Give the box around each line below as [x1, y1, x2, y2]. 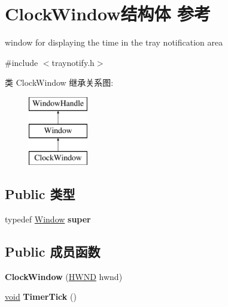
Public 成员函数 [5, 242, 101, 261]
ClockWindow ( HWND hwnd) [5, 270, 123, 282]
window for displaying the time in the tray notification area [5, 36, 223, 49]
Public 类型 [5, 185, 75, 203]
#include [5, 56, 38, 68]
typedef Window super [5, 213, 91, 225]
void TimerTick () [5, 290, 77, 303]
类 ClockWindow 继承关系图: [5, 76, 114, 89]
